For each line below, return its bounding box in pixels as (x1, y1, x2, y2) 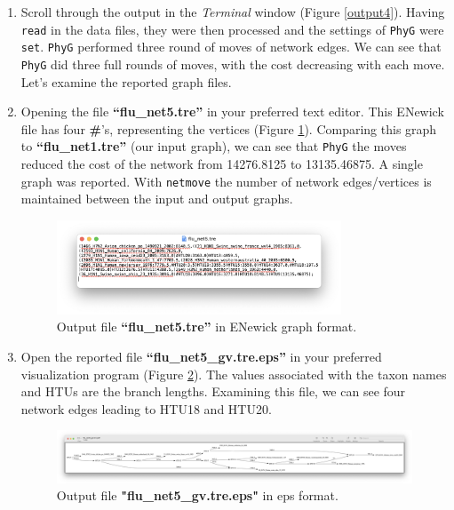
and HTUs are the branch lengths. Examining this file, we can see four (20, 382, 406, 401)
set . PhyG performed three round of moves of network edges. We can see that (20, 37, 442, 56)
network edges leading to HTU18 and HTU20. (20, 399, 272, 418)
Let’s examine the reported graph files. (20, 72, 232, 91)
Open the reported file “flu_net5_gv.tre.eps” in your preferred (20, 347, 382, 366)
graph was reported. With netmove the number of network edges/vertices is (20, 171, 432, 190)
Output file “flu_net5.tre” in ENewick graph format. (56, 317, 357, 336)
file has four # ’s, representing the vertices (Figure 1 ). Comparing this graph (20, 119, 437, 138)
